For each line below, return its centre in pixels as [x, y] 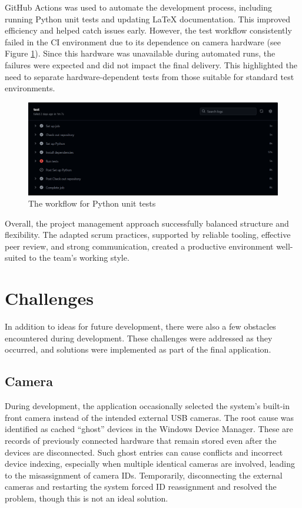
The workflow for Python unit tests [92, 203]
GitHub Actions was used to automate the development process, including [138, 7]
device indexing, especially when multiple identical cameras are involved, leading [150, 464]
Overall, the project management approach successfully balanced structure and [147, 223]
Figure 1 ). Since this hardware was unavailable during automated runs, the [140, 53]
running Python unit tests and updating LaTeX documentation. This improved [147, 19]
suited [16, 258]
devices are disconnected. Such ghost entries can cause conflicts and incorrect [144, 452]
